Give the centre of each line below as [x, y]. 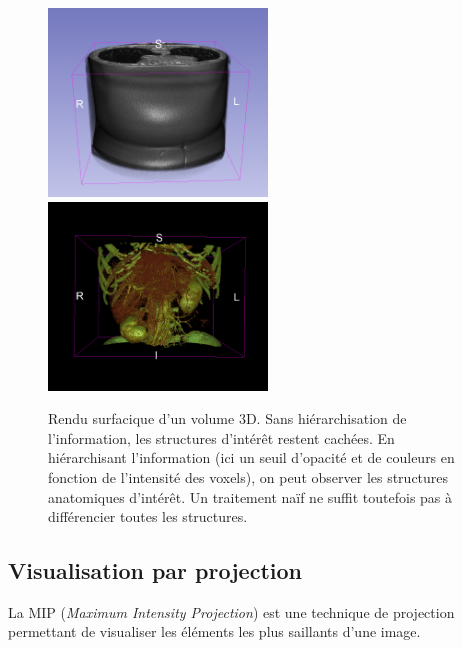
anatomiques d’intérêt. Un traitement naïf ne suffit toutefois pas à [250, 496]
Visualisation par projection [155, 570]
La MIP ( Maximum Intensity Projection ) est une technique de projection [231, 611]
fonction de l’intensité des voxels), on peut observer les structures [248, 476]
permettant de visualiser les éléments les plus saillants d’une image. [214, 631]
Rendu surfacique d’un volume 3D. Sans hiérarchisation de [227, 418]
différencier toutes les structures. [148, 516]
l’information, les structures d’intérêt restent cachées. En [221, 437]
